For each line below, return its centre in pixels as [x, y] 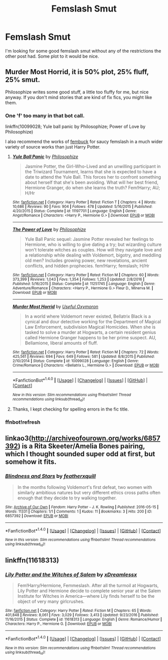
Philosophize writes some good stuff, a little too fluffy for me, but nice [77, 92]
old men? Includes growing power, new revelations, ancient [86, 260]
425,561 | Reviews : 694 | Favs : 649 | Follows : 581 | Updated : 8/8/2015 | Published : [83, 357]
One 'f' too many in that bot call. [45, 115]
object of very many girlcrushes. [51, 602]
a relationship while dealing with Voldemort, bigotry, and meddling [93, 255]
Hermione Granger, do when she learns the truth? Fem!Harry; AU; [92, 188]
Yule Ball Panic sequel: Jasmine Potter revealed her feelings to [89, 239]
